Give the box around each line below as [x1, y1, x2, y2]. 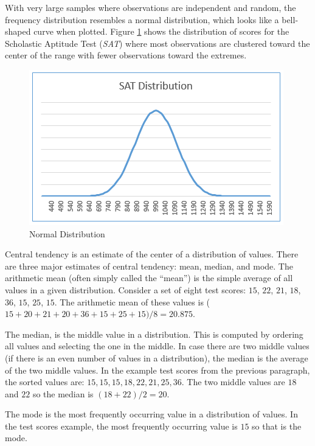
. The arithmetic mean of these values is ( [54, 295, 210, 308]
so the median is [32, 387, 94, 400]
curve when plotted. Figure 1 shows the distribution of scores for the [33, 25, 289, 38]
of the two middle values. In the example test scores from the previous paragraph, [5, 363, 310, 376]
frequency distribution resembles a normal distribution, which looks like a [5, 13, 279, 26]
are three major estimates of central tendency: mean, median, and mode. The [5, 259, 293, 272]
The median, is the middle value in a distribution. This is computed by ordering [5, 327, 303, 340]
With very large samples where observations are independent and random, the [5, 1, 296, 13]
